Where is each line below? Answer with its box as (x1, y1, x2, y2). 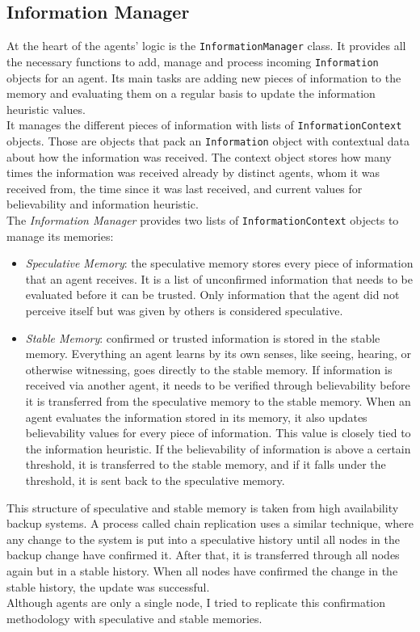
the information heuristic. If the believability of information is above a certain (25, 440, 411, 457)
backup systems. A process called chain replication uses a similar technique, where (6, 515, 414, 532)
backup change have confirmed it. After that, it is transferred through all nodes (6, 546, 400, 563)
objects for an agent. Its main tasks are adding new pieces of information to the (6, 69, 401, 86)
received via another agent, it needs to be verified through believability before (25, 377, 410, 394)
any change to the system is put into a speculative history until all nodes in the (6, 530, 400, 547)
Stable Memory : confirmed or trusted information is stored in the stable (25, 329, 380, 346)
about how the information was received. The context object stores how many (6, 148, 392, 165)
